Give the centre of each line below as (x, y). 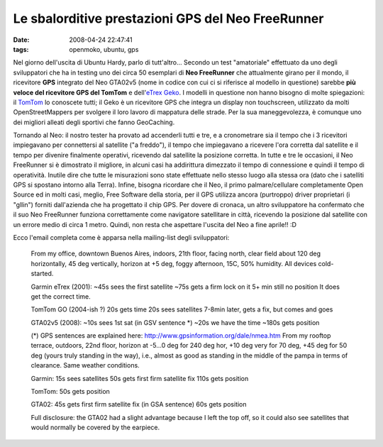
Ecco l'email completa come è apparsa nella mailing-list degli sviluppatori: (121, 237)
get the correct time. (61, 296)
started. (42, 274)
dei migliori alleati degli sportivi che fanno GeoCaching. (94, 122)
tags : (21, 49)
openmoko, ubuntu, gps (104, 49)
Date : (21, 40)
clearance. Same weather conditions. (85, 365)
